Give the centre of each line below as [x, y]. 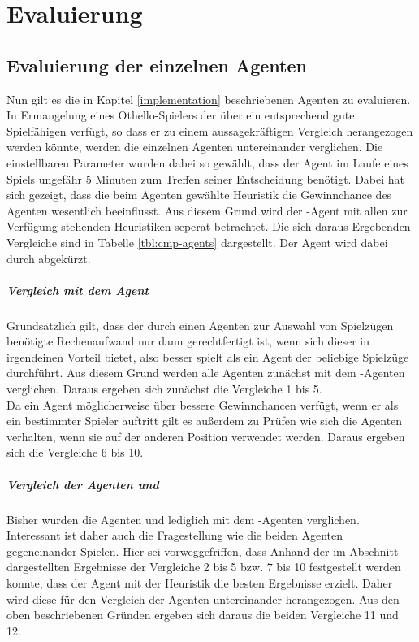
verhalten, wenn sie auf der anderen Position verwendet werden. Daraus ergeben [206, 436]
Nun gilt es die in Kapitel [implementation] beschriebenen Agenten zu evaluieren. [209, 99]
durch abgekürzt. [49, 258]
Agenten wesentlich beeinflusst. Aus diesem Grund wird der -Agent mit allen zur [207, 210]
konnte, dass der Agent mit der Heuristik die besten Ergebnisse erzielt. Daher [200, 582]
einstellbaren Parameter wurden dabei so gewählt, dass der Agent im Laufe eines [207, 162]
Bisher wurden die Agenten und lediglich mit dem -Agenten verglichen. [183, 519]
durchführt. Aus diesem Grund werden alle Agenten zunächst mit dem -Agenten [206, 373]
